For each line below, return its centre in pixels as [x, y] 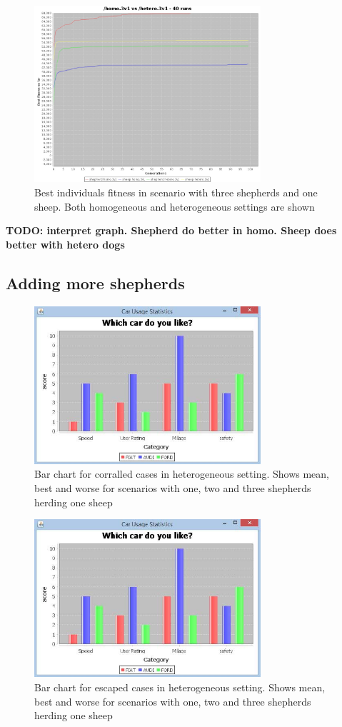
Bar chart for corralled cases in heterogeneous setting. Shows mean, [182, 474]
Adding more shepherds [95, 282]
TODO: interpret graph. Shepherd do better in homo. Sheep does [171, 230]
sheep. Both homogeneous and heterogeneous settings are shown [175, 206]
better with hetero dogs [65, 244]
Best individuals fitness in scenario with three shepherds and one [176, 192]
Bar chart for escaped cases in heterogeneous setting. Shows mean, [180, 687]
